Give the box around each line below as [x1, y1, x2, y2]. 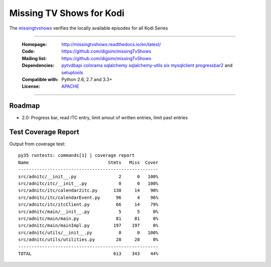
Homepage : [22, 41, 47, 47]
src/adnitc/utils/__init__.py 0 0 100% [18, 229, 159, 235]
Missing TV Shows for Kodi [9, 8, 125, 19]
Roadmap [9, 102, 40, 110]
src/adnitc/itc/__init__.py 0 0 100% [18, 181, 159, 186]
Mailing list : [22, 55, 47, 61]
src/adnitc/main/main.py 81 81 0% [18, 216, 159, 221]
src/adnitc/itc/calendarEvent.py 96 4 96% [18, 194, 159, 200]
